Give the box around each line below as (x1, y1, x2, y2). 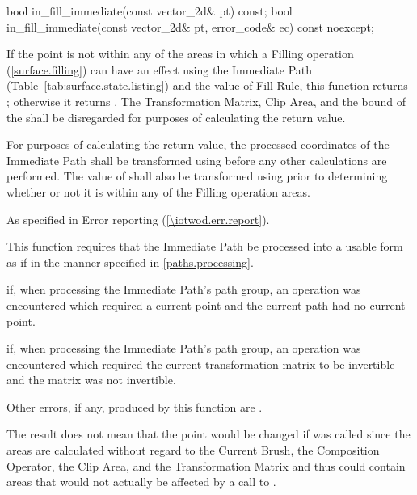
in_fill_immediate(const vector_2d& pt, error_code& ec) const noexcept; (6, 18, 374, 35)
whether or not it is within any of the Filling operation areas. (6, 183, 310, 200)
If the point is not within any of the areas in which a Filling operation (6, 45, 354, 62)
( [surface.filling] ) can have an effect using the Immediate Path (6, 61, 313, 78)
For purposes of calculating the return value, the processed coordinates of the (6, 136, 390, 153)
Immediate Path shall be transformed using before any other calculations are (6, 151, 387, 168)
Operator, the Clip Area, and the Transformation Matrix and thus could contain (6, 457, 406, 474)
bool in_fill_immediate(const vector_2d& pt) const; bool (6, 2, 293, 19)
